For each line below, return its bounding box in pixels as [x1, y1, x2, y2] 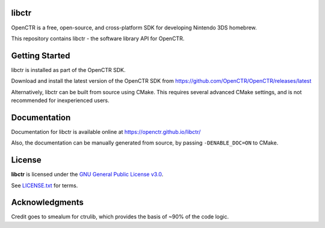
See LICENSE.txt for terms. [11, 182, 78, 189]
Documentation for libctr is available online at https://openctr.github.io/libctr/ [11, 128, 201, 135]
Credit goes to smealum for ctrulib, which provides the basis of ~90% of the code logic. [11, 213, 229, 220]
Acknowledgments [11, 197, 84, 208]
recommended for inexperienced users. [11, 97, 110, 104]
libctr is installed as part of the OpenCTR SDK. [11, 66, 126, 73]
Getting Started [11, 50, 70, 61]
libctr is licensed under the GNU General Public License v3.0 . [11, 171, 164, 178]
